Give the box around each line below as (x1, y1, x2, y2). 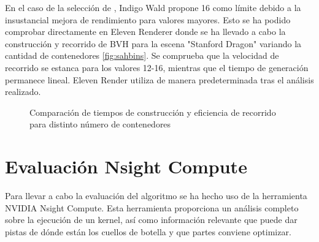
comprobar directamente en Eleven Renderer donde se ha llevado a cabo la (5, 25, 286, 38)
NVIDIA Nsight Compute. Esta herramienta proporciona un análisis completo (5, 201, 299, 214)
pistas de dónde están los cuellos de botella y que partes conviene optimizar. (5, 225, 291, 238)
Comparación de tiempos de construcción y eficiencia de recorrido (29, 105, 276, 118)
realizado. (5, 85, 41, 98)
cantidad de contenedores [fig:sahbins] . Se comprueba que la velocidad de (5, 49, 279, 62)
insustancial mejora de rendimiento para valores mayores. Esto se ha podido (5, 13, 291, 26)
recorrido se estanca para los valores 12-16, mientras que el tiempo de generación (5, 61, 309, 74)
